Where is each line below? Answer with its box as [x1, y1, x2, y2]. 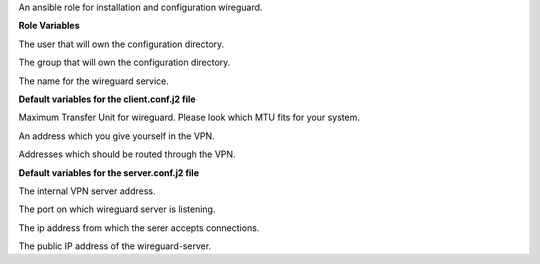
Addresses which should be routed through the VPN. [18, 148, 236, 160]
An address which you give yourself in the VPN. [18, 130, 215, 142]
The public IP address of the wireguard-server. [18, 240, 212, 252]
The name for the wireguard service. [18, 75, 170, 87]
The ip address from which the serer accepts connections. [18, 221, 260, 234]
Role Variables [18, 20, 80, 32]
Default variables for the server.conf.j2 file [18, 166, 200, 179]
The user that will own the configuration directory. [18, 38, 225, 50]
